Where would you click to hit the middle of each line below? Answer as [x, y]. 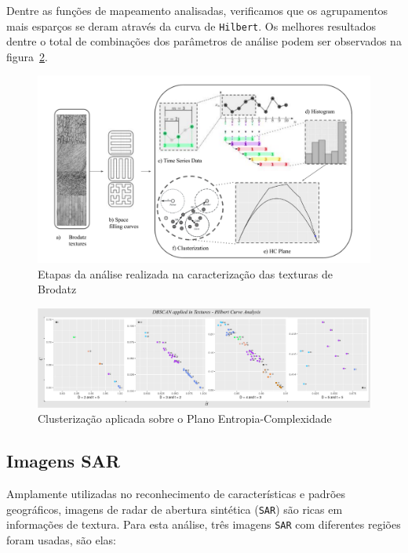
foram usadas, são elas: [61, 540]
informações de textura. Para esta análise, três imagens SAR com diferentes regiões [204, 524]
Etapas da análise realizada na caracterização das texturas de [185, 273]
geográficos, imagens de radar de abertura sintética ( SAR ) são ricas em [175, 509]
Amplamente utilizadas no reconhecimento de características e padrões [176, 494]
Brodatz [57, 289]
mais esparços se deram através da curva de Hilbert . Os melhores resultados [191, 25]
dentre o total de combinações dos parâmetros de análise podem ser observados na [204, 41]
